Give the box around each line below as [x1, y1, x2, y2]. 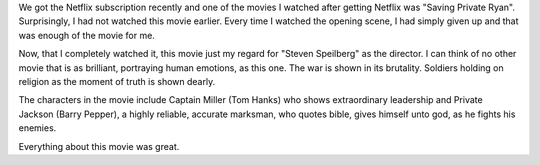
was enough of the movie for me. [18, 29, 155, 41]
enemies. [18, 122, 57, 134]
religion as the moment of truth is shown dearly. [18, 75, 216, 87]
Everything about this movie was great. [18, 140, 180, 152]
